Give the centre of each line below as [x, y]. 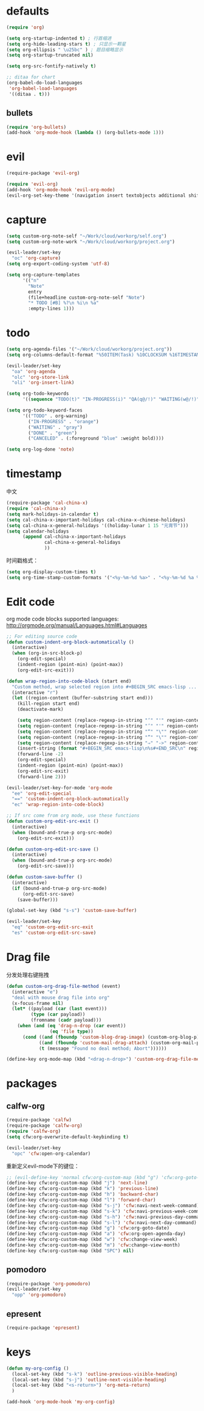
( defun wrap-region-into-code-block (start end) [69, 681]
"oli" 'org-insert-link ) [43, 383]
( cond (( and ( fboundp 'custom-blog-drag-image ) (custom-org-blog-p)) [112, 1037]
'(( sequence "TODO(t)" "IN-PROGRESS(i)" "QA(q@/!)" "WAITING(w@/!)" [111, 399]
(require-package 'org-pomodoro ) [49, 1283]
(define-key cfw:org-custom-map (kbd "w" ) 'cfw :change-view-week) [92, 1240]
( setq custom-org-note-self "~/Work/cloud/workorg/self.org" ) [87, 236]
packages [32, 1083]
